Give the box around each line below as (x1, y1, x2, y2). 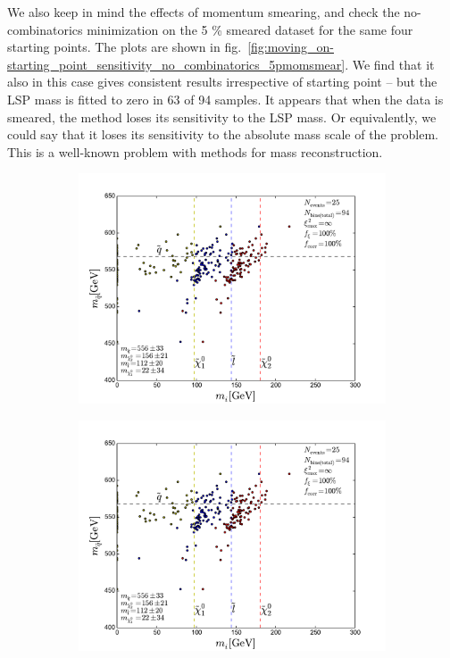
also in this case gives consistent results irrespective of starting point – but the (7, 72, 437, 91)
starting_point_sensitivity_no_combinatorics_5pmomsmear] (7, 54, 346, 73)
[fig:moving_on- (247, 37, 334, 56)
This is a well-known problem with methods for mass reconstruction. (7, 142, 383, 161)
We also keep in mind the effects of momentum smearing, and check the (7, 3, 400, 21)
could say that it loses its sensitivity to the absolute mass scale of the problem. (7, 125, 438, 144)
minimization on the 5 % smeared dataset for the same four (87, 20, 413, 38)
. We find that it (345, 54, 435, 73)
